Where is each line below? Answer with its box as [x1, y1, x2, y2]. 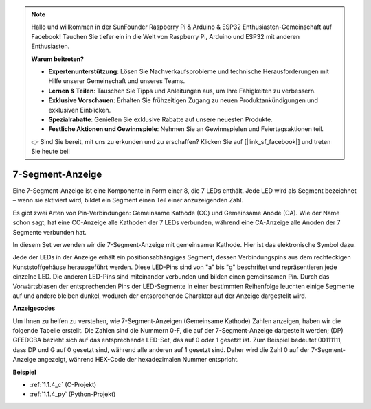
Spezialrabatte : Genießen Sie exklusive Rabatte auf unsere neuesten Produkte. [48, 115, 273, 124]
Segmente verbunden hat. [12, 228, 87, 236]
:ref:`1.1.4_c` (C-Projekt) [30, 381, 97, 389]
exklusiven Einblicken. [48, 106, 111, 114]
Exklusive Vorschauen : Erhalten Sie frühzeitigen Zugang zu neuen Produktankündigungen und [48, 96, 319, 104]
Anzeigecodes [12, 304, 56, 312]
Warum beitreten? [31, 55, 85, 63]
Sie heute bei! [31, 148, 70, 156]
